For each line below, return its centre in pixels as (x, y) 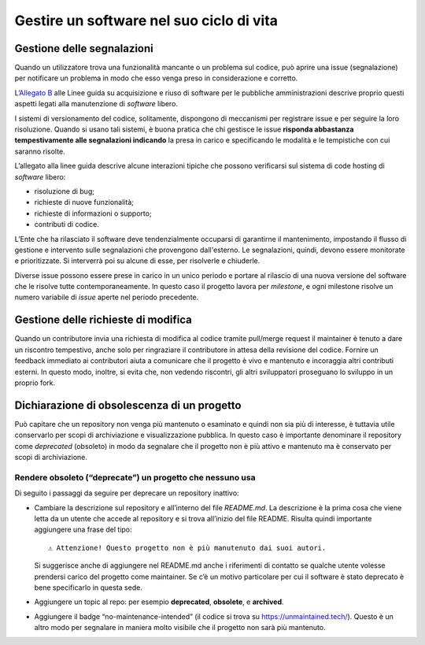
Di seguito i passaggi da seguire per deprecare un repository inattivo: (127, 493)
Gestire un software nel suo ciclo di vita (146, 20)
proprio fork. (35, 383)
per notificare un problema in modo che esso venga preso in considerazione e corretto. (156, 78)
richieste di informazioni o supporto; (93, 213)
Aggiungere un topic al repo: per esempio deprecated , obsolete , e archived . (159, 602)
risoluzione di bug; (64, 191)
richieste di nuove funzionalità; (84, 202)
